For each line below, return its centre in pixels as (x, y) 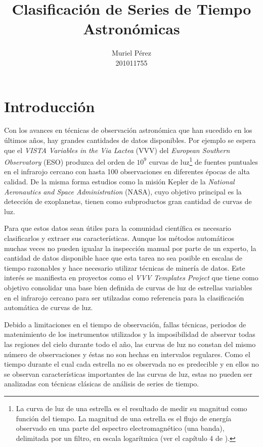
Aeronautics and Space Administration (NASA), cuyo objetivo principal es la (123, 191)
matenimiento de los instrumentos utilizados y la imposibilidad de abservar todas (130, 334)
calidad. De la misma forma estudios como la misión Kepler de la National (119, 182)
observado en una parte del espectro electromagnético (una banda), (120, 428)
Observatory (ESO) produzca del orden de (69, 161)
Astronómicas (131, 29)
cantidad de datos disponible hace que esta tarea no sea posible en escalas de (123, 258)
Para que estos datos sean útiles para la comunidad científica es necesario (118, 228)
